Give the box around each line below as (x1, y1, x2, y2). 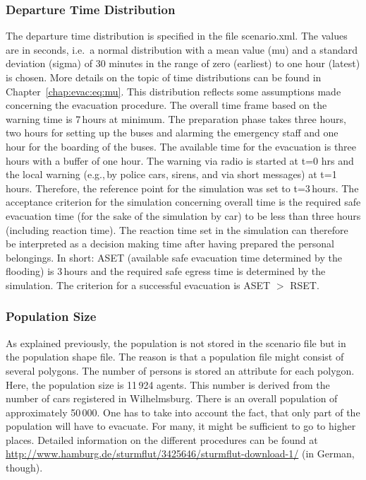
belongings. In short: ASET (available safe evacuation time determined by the (6, 250, 342, 264)
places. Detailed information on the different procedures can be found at (6, 432, 318, 447)
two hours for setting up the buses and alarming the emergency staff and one (6, 125, 338, 140)
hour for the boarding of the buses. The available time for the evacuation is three (6, 139, 357, 153)
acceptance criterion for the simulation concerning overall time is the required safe (6, 194, 361, 209)
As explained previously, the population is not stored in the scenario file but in (6, 335, 346, 350)
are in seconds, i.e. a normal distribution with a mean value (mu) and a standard (6, 42, 358, 57)
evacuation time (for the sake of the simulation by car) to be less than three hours (6, 208, 361, 223)
